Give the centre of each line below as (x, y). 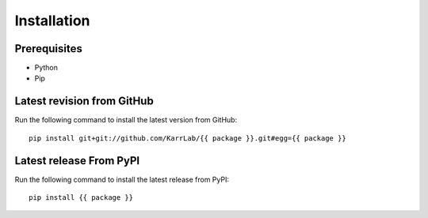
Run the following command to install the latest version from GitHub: (126, 120)
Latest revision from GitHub (84, 101)
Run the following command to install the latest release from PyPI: (122, 179)
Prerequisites (48, 49)
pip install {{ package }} (81, 198)
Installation (52, 21)
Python (46, 68)
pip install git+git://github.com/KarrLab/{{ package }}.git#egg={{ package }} (187, 138)
